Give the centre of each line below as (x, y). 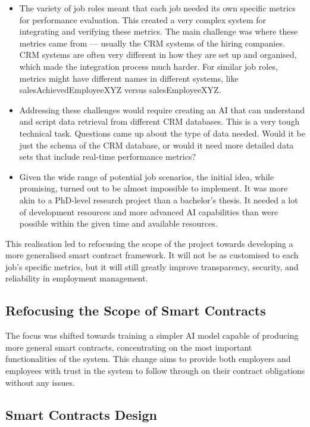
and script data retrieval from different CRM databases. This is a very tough (159, 121)
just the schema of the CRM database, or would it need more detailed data (156, 145)
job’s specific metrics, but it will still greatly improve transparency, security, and (152, 266)
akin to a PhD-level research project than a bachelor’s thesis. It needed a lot (159, 199)
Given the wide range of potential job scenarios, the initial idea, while (147, 176)
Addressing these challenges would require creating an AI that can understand (162, 109)
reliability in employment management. (77, 278)
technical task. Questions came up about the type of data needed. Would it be (162, 133)
